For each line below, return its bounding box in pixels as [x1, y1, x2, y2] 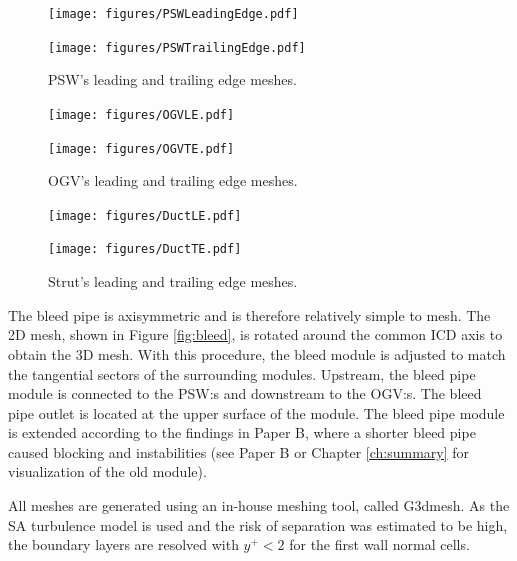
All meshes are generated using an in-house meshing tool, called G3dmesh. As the [8, 495, 510, 516]
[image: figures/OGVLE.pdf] [48, 107, 235, 122]
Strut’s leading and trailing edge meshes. [48, 271, 298, 292]
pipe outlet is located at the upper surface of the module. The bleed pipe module [8, 402, 505, 423]
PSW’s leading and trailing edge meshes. [48, 69, 297, 90]
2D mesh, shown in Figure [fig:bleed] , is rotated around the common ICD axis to [8, 324, 503, 345]
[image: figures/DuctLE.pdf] [48, 208, 242, 223]
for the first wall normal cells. [289, 534, 470, 555]
